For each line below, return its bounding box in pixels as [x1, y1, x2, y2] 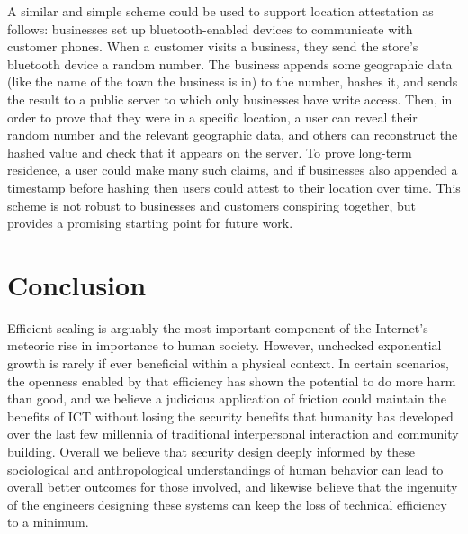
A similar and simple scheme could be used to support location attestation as [7, 2, 434, 20]
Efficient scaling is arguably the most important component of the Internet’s [7, 318, 428, 337]
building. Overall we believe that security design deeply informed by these [7, 442, 416, 460]
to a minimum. [7, 512, 89, 531]
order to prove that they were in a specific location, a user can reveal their [7, 107, 418, 126]
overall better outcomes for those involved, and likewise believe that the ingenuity [7, 477, 458, 496]
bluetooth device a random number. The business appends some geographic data [7, 54, 453, 73]
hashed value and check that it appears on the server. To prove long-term [7, 142, 412, 161]
